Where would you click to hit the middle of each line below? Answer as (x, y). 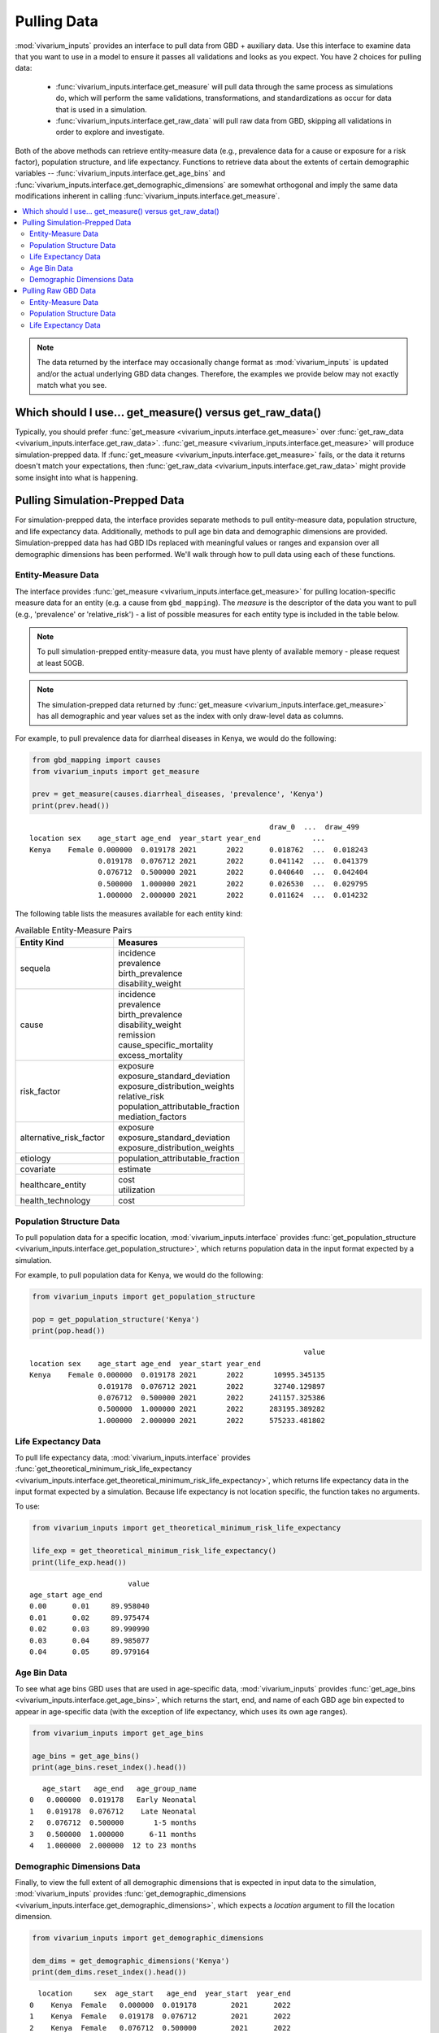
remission (137, 1035)
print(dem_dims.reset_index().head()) (109, 1972)
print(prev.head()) (71, 805)
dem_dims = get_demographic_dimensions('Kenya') (131, 1961)
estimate (135, 1169)
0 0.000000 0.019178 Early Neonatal (113, 1800)
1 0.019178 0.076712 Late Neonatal (113, 1811)
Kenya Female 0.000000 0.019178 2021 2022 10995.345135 (177, 1375)
